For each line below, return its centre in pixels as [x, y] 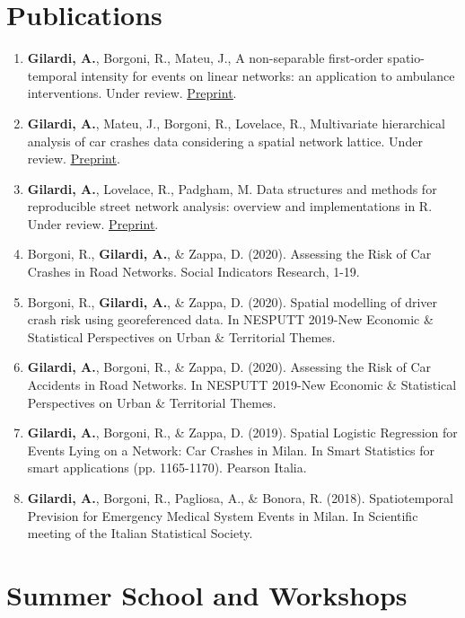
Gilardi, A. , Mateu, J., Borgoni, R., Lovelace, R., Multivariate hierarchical [236, 123]
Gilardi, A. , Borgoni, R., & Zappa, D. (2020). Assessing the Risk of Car [229, 367]
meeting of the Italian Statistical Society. [140, 533]
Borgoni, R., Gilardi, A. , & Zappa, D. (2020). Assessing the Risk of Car [229, 254]
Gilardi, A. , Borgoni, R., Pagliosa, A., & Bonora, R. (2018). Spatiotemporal [240, 498]
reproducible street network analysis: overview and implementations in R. [230, 206]
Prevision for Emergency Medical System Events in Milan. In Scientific [223, 515]
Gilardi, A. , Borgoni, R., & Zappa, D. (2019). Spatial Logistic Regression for [242, 433]
